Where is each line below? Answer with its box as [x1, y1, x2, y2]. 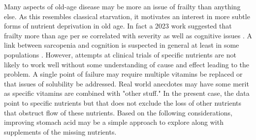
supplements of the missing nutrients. [4, 126, 117, 137]
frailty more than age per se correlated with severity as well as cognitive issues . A [4, 30, 252, 40]
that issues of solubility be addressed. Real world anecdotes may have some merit [4, 78, 249, 88]
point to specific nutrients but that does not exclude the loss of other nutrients [4, 97, 242, 108]
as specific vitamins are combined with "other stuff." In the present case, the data [4, 88, 250, 98]
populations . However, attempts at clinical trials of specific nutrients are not [4, 49, 236, 59]
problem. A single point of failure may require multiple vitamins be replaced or [4, 69, 243, 79]
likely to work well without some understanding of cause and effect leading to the [4, 59, 250, 69]
